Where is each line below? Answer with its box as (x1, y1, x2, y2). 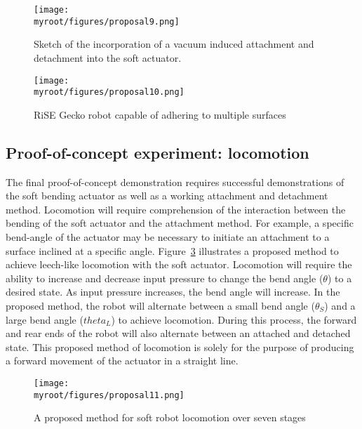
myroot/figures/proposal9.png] (34, 16, 180, 27)
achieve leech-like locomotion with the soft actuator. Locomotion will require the (6, 257, 352, 272)
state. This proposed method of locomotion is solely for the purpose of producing (6, 339, 354, 354)
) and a (324, 298, 356, 312)
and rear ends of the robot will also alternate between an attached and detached (6, 326, 351, 341)
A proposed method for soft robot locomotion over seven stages (34, 410, 306, 425)
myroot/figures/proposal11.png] (34, 390, 185, 400)
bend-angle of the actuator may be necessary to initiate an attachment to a (6, 229, 330, 244)
